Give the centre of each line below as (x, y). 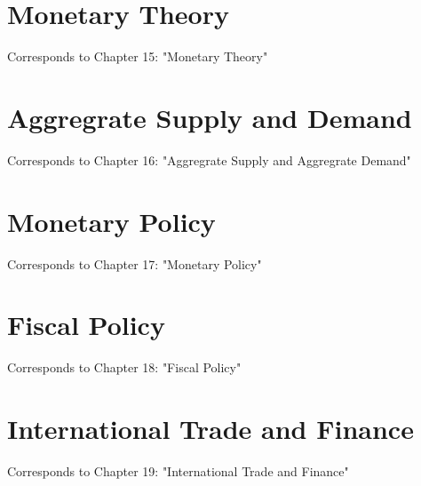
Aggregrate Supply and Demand (210, 117)
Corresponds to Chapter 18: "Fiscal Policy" (124, 367)
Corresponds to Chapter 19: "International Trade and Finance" (178, 471)
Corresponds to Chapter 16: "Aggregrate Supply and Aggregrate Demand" (209, 159)
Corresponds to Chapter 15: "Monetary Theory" (138, 56)
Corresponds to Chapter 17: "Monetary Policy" (135, 263)
